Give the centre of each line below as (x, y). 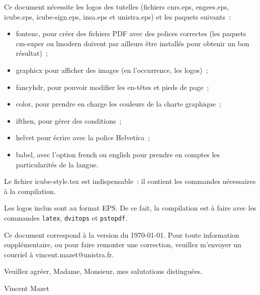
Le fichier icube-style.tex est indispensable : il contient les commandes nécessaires (130, 181)
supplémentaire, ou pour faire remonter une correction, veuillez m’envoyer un (123, 244)
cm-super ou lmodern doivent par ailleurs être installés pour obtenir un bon (133, 43)
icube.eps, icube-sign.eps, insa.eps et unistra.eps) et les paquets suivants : (117, 16)
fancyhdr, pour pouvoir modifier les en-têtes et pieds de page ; (112, 87)
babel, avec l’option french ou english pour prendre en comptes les (118, 154)
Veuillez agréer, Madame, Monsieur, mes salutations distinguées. (103, 271)
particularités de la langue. (57, 164)
